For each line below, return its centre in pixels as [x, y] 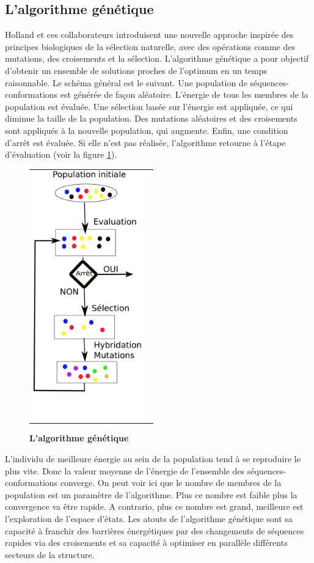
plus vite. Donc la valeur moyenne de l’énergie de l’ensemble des [125, 470]
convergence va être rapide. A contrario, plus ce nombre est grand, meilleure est [154, 506]
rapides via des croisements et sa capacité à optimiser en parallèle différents [146, 543]
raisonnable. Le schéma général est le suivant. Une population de [126, 82]
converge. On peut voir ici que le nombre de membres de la [171, 483]
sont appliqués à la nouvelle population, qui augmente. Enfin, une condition [147, 130]
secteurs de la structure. [50, 554]
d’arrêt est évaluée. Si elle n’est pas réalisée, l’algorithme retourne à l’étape [145, 142]
